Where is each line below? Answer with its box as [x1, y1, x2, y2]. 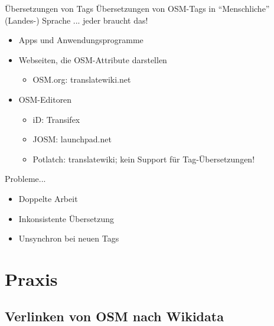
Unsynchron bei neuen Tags [18, 232, 119, 244]
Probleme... [5, 172, 46, 185]
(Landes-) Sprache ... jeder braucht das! [5, 14, 148, 26]
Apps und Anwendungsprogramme [18, 34, 143, 46]
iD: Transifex [32, 113, 80, 125]
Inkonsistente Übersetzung [18, 212, 115, 224]
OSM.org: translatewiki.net [32, 73, 131, 86]
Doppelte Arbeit [18, 192, 78, 204]
